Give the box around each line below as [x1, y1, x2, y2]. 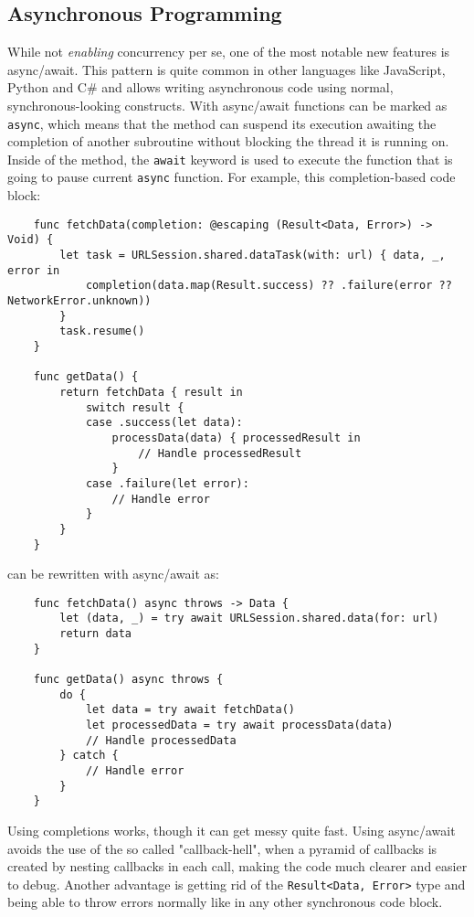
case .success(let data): [85, 416, 243, 430]
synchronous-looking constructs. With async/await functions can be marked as [7, 95, 448, 114]
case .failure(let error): [85, 476, 249, 490]
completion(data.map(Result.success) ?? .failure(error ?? [85, 279, 452, 293]
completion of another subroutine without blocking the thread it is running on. [7, 132, 449, 151]
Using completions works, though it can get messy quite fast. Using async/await [7, 820, 456, 839]
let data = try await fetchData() [85, 703, 295, 717]
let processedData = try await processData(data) [85, 719, 394, 732]
